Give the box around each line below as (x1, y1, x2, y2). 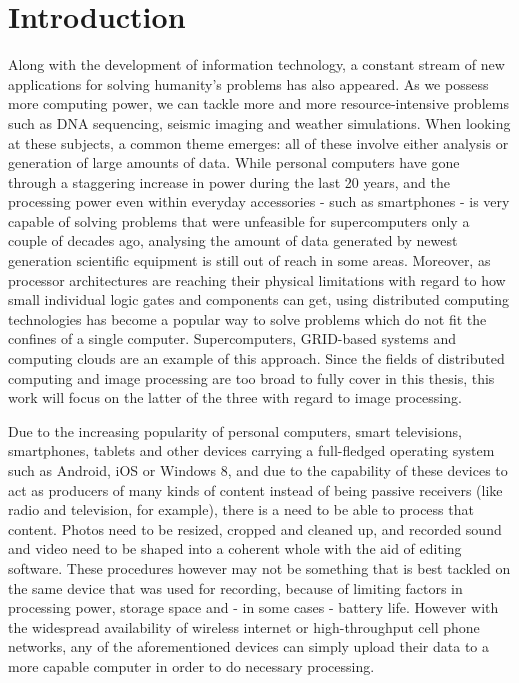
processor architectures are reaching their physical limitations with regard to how (8, 269, 506, 290)
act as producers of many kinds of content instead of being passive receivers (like (8, 479, 503, 500)
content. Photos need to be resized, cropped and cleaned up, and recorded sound (8, 518, 502, 539)
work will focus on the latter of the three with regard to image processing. (8, 387, 462, 408)
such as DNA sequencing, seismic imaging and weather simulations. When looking (8, 112, 511, 133)
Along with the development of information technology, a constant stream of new (8, 54, 505, 75)
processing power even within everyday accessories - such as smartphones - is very (8, 191, 510, 212)
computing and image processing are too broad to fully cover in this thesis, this (8, 367, 495, 388)
